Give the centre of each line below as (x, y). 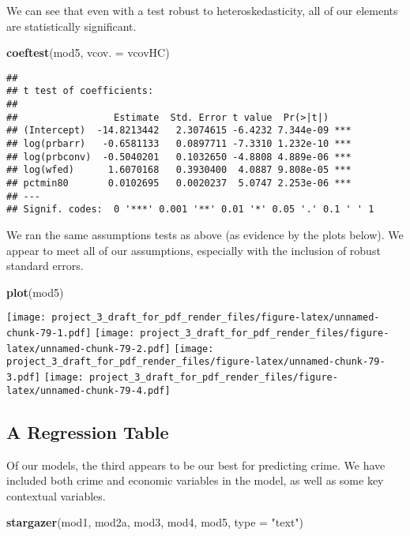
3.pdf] (23, 377)
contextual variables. (56, 495)
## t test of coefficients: (80, 91)
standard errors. (45, 266)
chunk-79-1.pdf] (49, 334)
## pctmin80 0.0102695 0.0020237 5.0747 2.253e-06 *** (179, 184)
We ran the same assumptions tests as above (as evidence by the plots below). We (205, 234)
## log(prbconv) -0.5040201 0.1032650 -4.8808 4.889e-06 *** (179, 157)
